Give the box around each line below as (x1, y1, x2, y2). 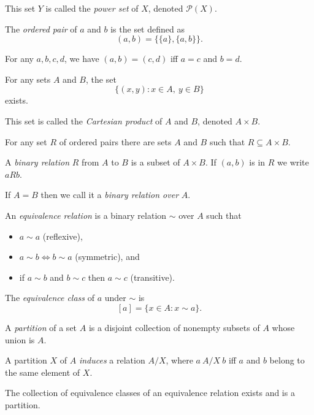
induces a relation (78, 354, 145, 367)
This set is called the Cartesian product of (5, 114, 163, 127)
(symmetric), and (75, 250, 140, 263)
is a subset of (131, 156, 180, 169)
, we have (64, 52, 99, 65)
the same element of (5, 365, 80, 378)
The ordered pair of (5, 22, 77, 35)
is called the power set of (45, 2, 139, 14)
